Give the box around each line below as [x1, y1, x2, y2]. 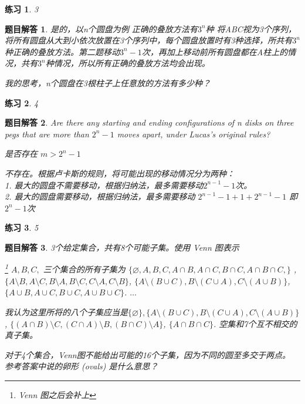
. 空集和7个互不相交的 [213, 317, 297, 329]
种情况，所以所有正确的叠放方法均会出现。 [45, 57, 210, 69]
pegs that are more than [5, 127, 89, 140]
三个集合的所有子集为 [43, 263, 126, 275]
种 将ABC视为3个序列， [205, 22, 296, 35]
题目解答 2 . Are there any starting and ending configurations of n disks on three [5, 116, 294, 129]
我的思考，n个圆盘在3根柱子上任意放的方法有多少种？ [5, 76, 211, 89]
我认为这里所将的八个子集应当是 [5, 305, 128, 318]
